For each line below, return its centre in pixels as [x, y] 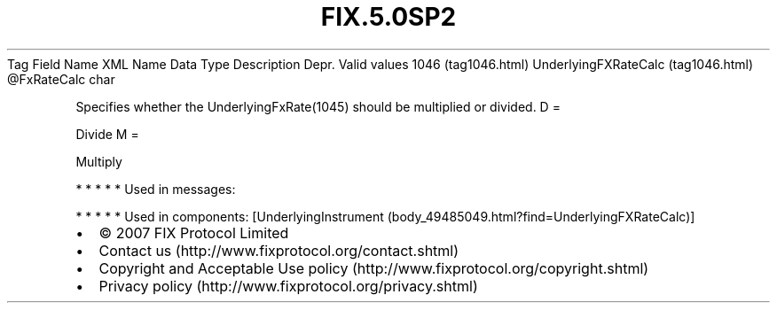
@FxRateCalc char [61, 79]
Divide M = [107, 134]
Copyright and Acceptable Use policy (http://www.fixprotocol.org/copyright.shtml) [374, 268]
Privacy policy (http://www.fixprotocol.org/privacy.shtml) [288, 286]
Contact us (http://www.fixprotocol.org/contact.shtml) [279, 250]
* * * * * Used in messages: [156, 189]
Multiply [99, 161]
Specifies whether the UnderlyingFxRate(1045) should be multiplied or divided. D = [318, 106]
